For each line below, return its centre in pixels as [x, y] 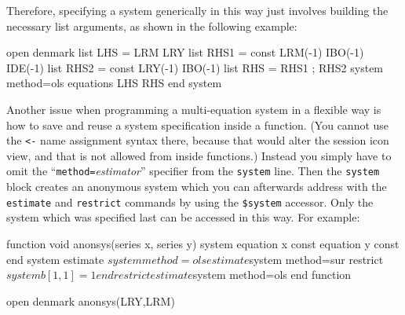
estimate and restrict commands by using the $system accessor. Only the [190, 201]
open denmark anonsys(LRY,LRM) [91, 300]
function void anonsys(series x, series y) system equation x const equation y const [203, 243]
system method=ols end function [272, 275]
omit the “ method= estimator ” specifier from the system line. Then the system [193, 171]
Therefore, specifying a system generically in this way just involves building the [197, 10]
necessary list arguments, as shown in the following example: [152, 26]
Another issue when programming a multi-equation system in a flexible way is [194, 109]
